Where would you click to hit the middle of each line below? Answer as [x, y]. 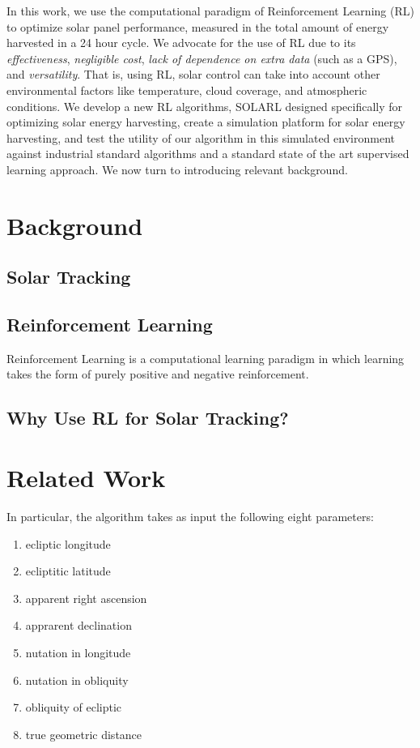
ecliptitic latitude [68, 571]
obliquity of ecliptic [74, 707]
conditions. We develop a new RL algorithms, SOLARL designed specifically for [205, 106]
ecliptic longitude [68, 543]
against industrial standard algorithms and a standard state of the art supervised [208, 154]
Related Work [86, 478]
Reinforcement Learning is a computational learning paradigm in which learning [206, 358]
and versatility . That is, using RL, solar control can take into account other [193, 74]
